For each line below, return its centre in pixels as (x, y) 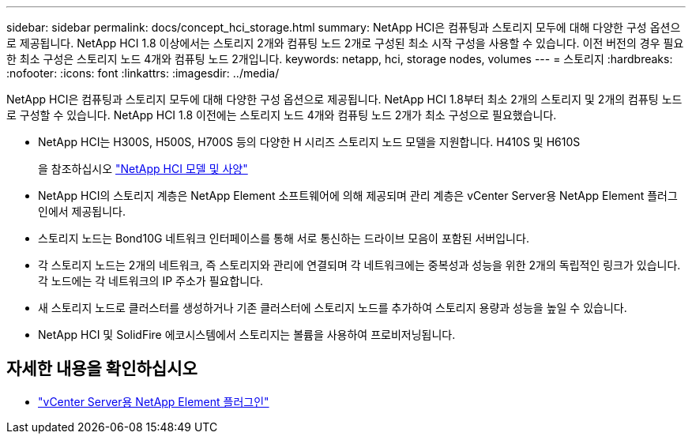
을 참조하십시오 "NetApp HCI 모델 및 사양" (143, 169)
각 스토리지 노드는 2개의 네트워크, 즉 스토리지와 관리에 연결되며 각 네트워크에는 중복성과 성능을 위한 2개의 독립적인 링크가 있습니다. (359, 265)
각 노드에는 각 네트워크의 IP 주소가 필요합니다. (151, 281)
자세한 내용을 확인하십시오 (102, 369)
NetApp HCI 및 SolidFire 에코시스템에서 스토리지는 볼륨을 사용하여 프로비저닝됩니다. (247, 335)
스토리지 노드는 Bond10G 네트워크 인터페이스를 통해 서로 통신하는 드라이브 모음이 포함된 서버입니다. (284, 238)
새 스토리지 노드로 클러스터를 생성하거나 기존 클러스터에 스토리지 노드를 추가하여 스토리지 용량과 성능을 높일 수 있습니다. (333, 308)
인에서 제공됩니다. (82, 211)
